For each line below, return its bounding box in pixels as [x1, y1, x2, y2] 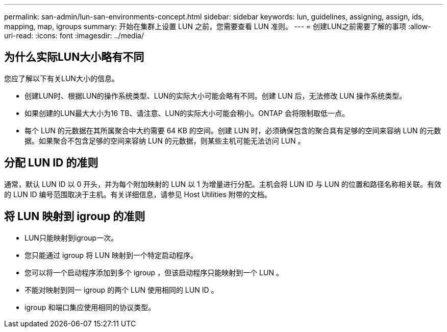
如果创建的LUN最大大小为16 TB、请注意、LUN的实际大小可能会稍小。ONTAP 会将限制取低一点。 [24, 108, 349, 117]
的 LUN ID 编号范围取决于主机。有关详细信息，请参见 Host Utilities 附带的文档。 [4, 189, 271, 199]
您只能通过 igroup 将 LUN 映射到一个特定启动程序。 [24, 250, 197, 259]
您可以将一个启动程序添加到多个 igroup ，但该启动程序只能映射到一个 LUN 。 [24, 268, 283, 277]
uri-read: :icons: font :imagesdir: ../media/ [4, 31, 144, 40]
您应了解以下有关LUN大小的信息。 [4, 74, 119, 83]
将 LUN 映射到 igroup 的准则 [4, 210, 145, 223]
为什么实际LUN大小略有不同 [4, 51, 144, 64]
